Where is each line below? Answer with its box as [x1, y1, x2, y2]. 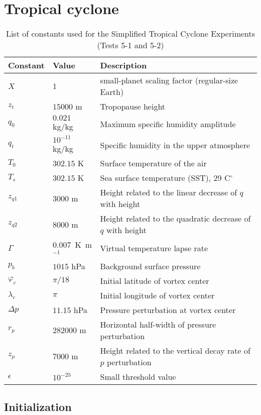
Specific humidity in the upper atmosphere [100, 139, 250, 151]
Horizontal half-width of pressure [100, 318, 216, 330]
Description [100, 59, 147, 71]
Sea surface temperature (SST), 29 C [100, 172, 230, 184]
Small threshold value [100, 370, 176, 382]
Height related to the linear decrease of [100, 186, 237, 198]
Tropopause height [100, 100, 166, 113]
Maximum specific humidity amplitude [100, 118, 236, 130]
